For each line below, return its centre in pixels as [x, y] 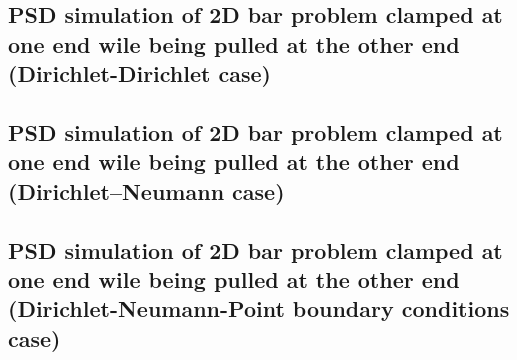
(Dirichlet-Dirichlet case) [139, 73]
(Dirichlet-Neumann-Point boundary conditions [259, 308]
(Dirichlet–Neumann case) [146, 190]
